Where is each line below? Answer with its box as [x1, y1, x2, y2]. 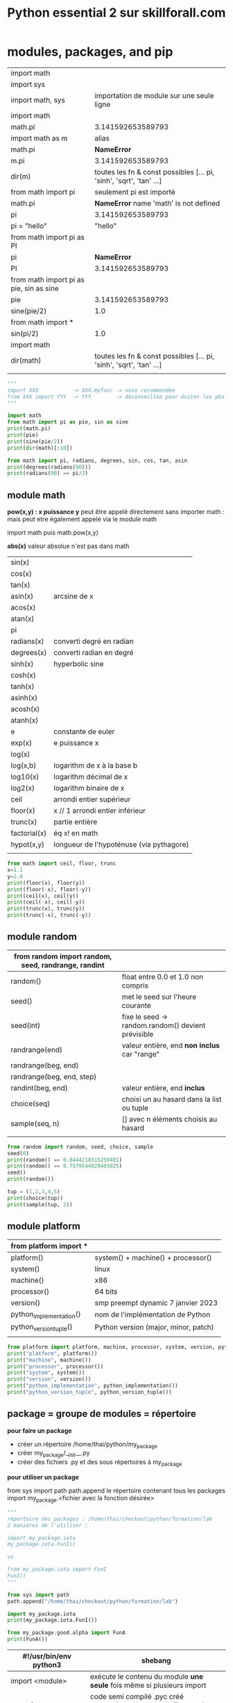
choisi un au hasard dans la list [121, 1094, 222, 1104]
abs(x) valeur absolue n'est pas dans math [7, 542, 130, 550]
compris [121, 981, 149, 990]
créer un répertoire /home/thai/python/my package [17, 1440, 158, 1449]
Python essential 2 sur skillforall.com [7, 5, 226, 21]
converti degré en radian [53, 637, 134, 647]
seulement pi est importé [94, 187, 175, 197]
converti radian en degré [53, 648, 134, 658]
